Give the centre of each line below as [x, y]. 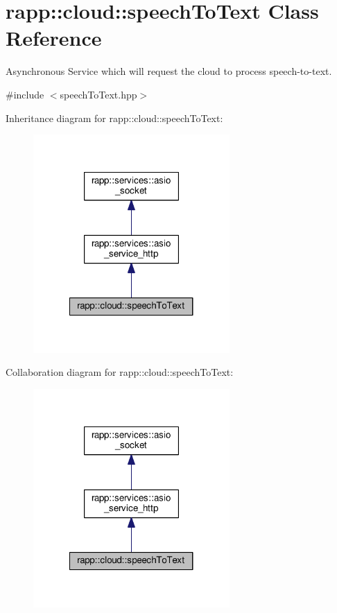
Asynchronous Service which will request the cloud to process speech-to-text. [169, 71]
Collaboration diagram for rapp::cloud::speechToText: [120, 372]
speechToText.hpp [98, 94]
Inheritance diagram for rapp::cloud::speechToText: [114, 118]
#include [25, 94]
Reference [54, 38]
